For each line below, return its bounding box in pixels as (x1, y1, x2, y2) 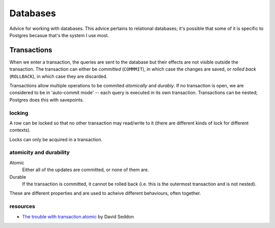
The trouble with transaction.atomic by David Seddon (22, 213, 134, 219)
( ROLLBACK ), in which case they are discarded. (9, 73, 108, 79)
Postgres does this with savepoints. (9, 96, 84, 103)
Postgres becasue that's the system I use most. (9, 32, 109, 38)
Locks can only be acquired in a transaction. (9, 136, 103, 142)
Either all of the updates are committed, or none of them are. (22, 167, 149, 173)
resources (9, 203, 36, 210)
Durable (9, 174, 26, 180)
